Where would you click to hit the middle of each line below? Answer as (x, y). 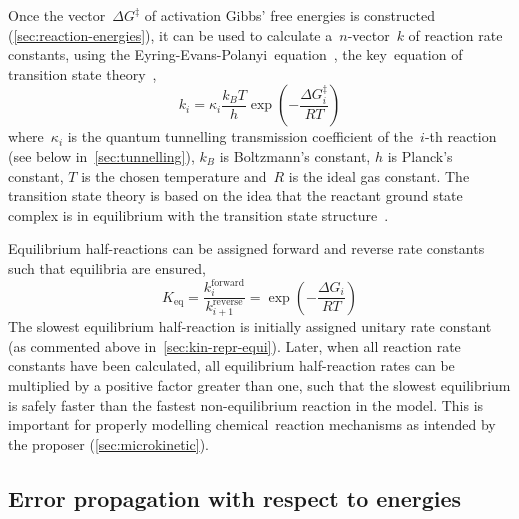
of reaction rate (455, 34)
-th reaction (460, 136)
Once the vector (57, 15)
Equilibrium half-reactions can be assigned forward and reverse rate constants (246, 248)
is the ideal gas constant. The (379, 175)
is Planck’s (420, 155)
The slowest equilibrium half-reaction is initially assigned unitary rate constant (250, 326)
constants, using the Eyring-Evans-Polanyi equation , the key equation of (235, 54)
